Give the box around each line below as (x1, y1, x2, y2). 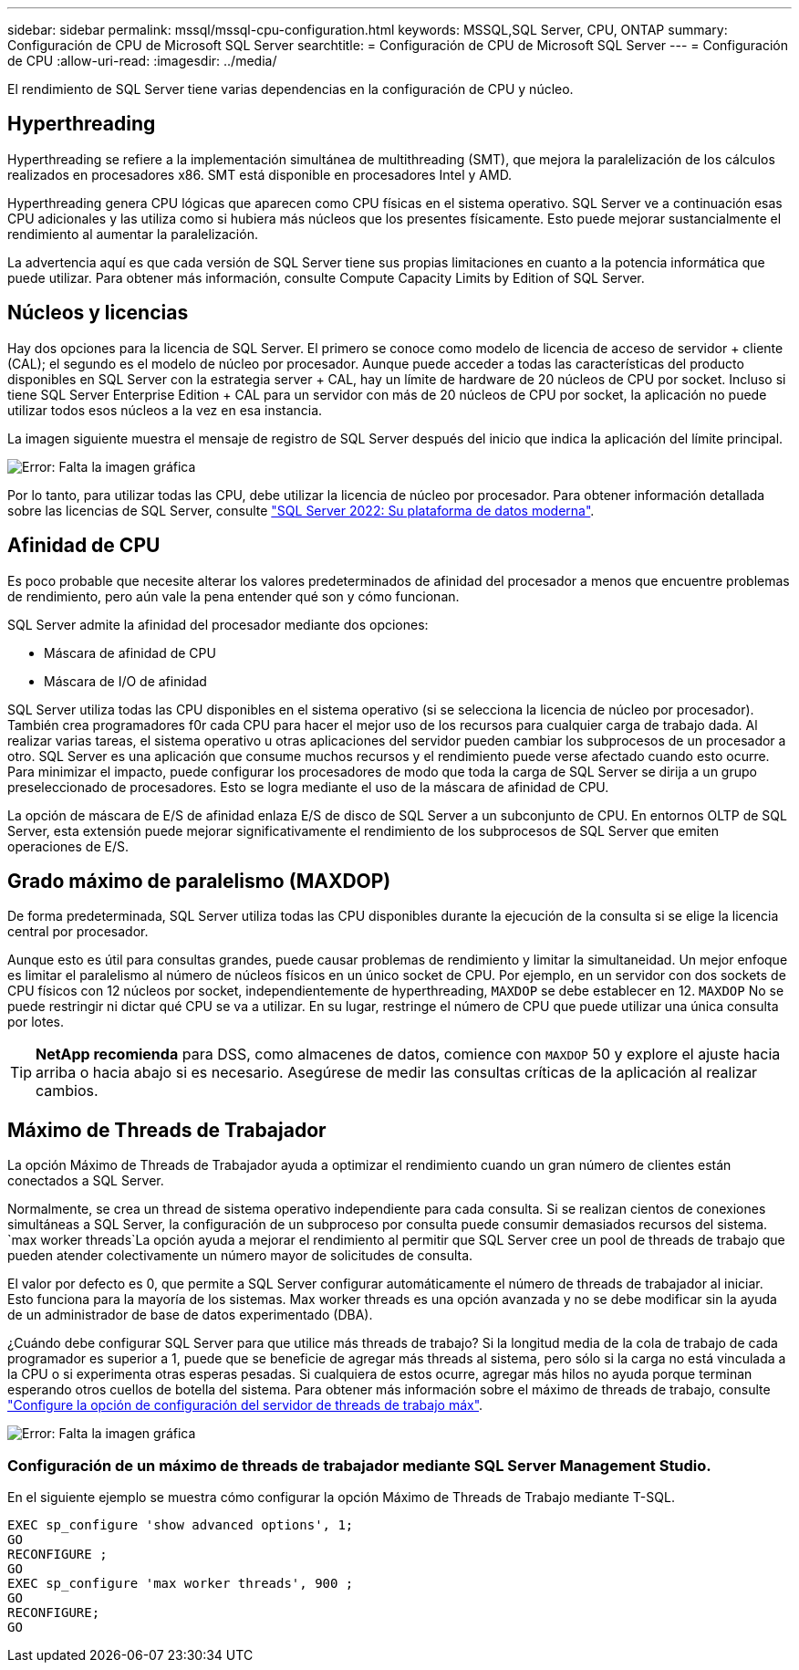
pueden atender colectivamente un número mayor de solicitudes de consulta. (7, 1247, 473, 1264)
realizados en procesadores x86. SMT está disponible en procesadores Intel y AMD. (7, 166, 513, 183)
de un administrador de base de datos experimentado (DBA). (7, 1307, 373, 1323)
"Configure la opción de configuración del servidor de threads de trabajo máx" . (7, 1397, 483, 1414)
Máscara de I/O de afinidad (44, 673, 207, 689)
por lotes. (7, 1014, 64, 1030)
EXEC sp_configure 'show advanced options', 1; (7, 1517, 354, 1532)
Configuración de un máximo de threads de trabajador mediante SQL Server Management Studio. (7, 1456, 711, 1475)
